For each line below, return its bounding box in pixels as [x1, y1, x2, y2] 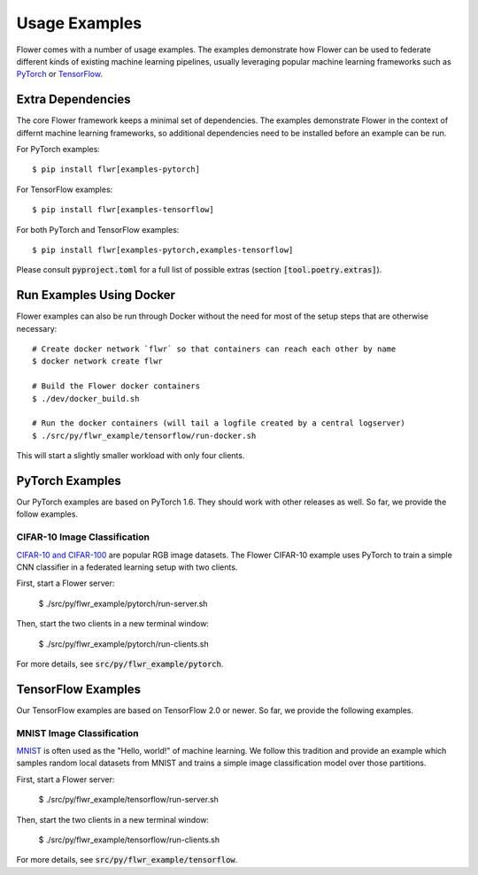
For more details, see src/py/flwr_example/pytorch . [16, 658, 224, 669]
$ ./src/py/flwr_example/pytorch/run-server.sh [38, 598, 208, 609]
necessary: [16, 323, 58, 334]
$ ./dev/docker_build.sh [32, 394, 140, 403]
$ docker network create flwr [32, 357, 164, 366]
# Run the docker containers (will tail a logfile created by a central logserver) [32, 418, 406, 428]
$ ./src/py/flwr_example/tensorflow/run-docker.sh [32, 430, 257, 441]
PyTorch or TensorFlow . [16, 69, 104, 80]
